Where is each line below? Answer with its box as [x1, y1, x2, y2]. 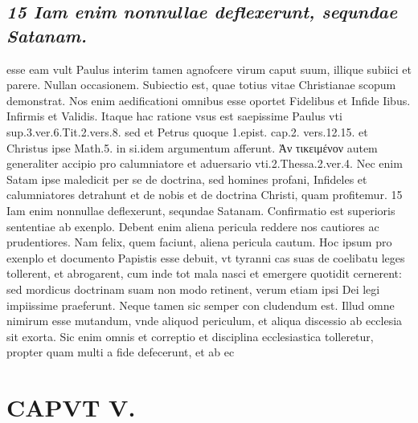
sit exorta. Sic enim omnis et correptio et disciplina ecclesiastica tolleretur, [6, 327, 374, 344]
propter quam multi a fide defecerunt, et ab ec [6, 344, 235, 360]
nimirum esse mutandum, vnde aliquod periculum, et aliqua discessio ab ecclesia [6, 312, 403, 329]
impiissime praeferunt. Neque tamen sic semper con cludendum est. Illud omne [6, 296, 395, 313]
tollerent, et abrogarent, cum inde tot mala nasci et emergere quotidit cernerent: [6, 265, 402, 282]
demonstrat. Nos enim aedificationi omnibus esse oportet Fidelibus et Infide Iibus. [6, 92, 411, 108]
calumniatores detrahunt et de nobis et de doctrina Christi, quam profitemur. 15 [6, 186, 403, 203]
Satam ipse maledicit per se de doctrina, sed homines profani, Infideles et [6, 170, 367, 187]
